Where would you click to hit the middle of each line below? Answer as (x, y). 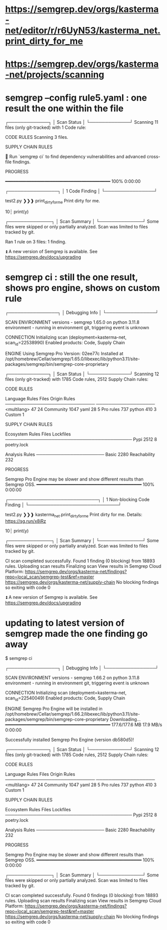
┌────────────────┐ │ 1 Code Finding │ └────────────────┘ (82, 191)
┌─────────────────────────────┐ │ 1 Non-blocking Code (77, 499)
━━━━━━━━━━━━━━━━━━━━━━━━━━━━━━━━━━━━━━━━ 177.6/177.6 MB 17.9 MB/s (84, 725)
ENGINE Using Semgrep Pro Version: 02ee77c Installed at (64, 353)
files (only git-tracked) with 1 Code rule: (46, 128)
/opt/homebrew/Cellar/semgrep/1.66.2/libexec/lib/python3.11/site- (73, 714)
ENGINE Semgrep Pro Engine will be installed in (54, 709)
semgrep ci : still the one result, (72, 277)
